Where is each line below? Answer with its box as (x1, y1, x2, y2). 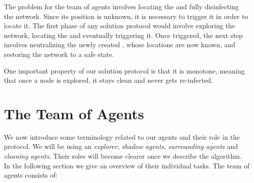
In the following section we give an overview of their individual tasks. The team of (4, 160, 250, 170)
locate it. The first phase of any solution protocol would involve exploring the (4, 20, 235, 31)
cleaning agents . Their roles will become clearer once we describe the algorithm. (4, 151, 242, 161)
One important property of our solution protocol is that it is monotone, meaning (4, 65, 245, 75)
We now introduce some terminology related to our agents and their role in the (4, 131, 240, 142)
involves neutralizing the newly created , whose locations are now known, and (4, 39, 235, 50)
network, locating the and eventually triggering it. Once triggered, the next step (4, 30, 243, 40)
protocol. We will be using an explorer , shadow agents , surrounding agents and (4, 141, 238, 151)
